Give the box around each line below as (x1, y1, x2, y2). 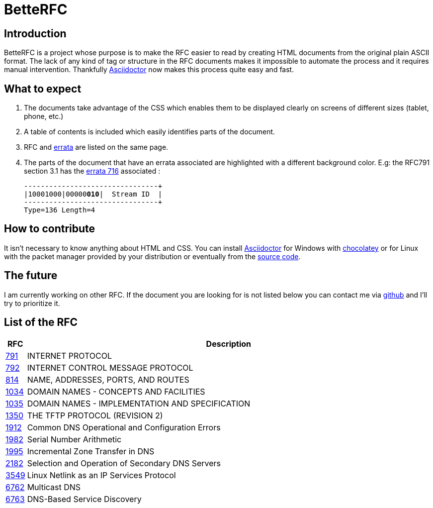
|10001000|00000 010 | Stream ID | (24, 190, 163, 199)
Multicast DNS (27, 482, 81, 492)
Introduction (4, 27, 67, 40)
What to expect (4, 82, 82, 95)
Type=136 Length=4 (24, 206, 95, 214)
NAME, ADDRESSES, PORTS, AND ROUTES (27, 374, 189, 385)
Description (206, 338, 252, 349)
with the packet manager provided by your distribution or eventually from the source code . (4, 252, 301, 261)
